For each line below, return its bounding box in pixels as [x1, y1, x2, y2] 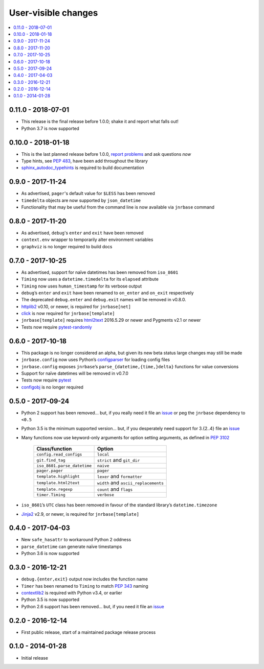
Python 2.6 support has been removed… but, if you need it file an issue [21, 603, 164, 609]
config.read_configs [36, 452, 83, 457]
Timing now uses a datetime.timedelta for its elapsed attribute [21, 276, 159, 282]
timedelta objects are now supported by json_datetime [21, 197, 141, 203]
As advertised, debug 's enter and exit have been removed [21, 230, 144, 236]
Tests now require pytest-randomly [21, 324, 92, 330]
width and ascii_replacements [97, 479, 164, 486]
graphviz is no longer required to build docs [21, 243, 112, 249]
